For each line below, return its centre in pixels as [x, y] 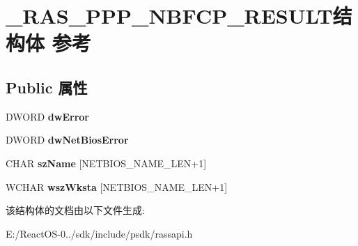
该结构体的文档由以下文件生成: [75, 210]
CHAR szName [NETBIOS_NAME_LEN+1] [106, 163]
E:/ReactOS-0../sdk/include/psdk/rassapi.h [99, 233]
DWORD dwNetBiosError [67, 140]
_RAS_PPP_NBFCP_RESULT [169, 16]
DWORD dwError [47, 116]
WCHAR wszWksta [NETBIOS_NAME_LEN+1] [117, 186]
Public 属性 [47, 87]
